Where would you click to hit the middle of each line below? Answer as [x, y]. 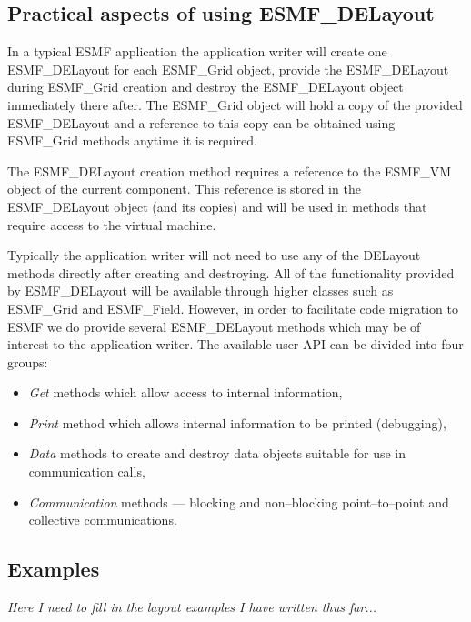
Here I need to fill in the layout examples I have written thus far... [192, 607]
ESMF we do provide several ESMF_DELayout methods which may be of [214, 326]
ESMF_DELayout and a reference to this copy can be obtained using [201, 122]
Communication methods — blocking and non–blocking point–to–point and [239, 502]
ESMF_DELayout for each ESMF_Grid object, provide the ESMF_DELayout [228, 69]
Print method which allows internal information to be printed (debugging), [237, 422]
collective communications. [103, 520]
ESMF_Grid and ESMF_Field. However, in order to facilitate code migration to [233, 308]
